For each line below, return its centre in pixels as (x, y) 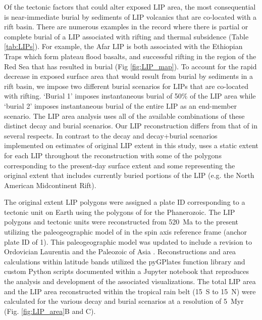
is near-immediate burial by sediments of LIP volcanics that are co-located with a (130, 16)
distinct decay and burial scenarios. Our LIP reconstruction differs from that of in (131, 126)
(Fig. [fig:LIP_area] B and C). (50, 311)
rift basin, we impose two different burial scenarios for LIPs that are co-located (126, 86)
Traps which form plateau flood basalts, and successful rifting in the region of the (130, 56)
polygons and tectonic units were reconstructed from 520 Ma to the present (121, 222)
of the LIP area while (223, 96)
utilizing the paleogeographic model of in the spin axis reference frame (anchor (126, 232)
